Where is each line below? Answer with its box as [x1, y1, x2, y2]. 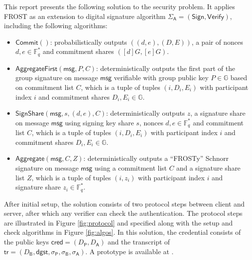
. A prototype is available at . [85, 246, 174, 256]
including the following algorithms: [4, 20, 108, 31]
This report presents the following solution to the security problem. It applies [4, 1, 235, 11]
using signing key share [65, 117, 134, 127]
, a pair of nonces [192, 36, 243, 47]
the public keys [4, 237, 49, 247]
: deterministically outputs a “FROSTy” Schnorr [83, 153, 229, 163]
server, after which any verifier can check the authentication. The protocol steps [4, 208, 243, 218]
